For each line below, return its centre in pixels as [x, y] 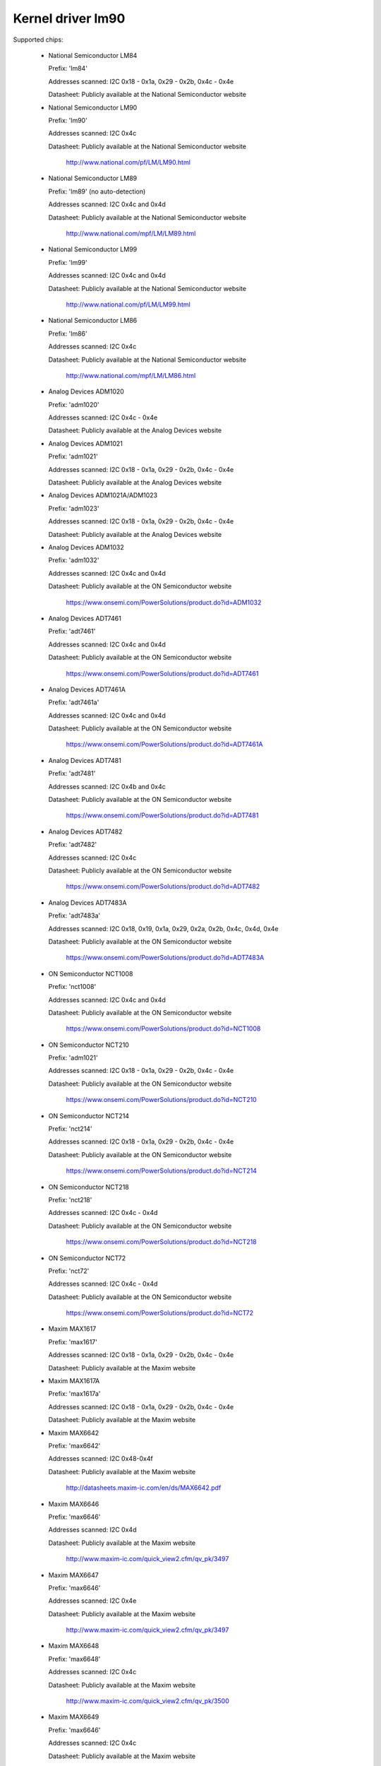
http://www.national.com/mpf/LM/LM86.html [131, 375]
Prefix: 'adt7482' [73, 845]
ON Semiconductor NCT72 [87, 1258]
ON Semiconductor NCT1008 [91, 973]
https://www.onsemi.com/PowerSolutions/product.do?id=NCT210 [161, 1100]
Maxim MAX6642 [74, 1433]
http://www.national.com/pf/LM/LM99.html [128, 304]
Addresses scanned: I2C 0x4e [92, 1601]
